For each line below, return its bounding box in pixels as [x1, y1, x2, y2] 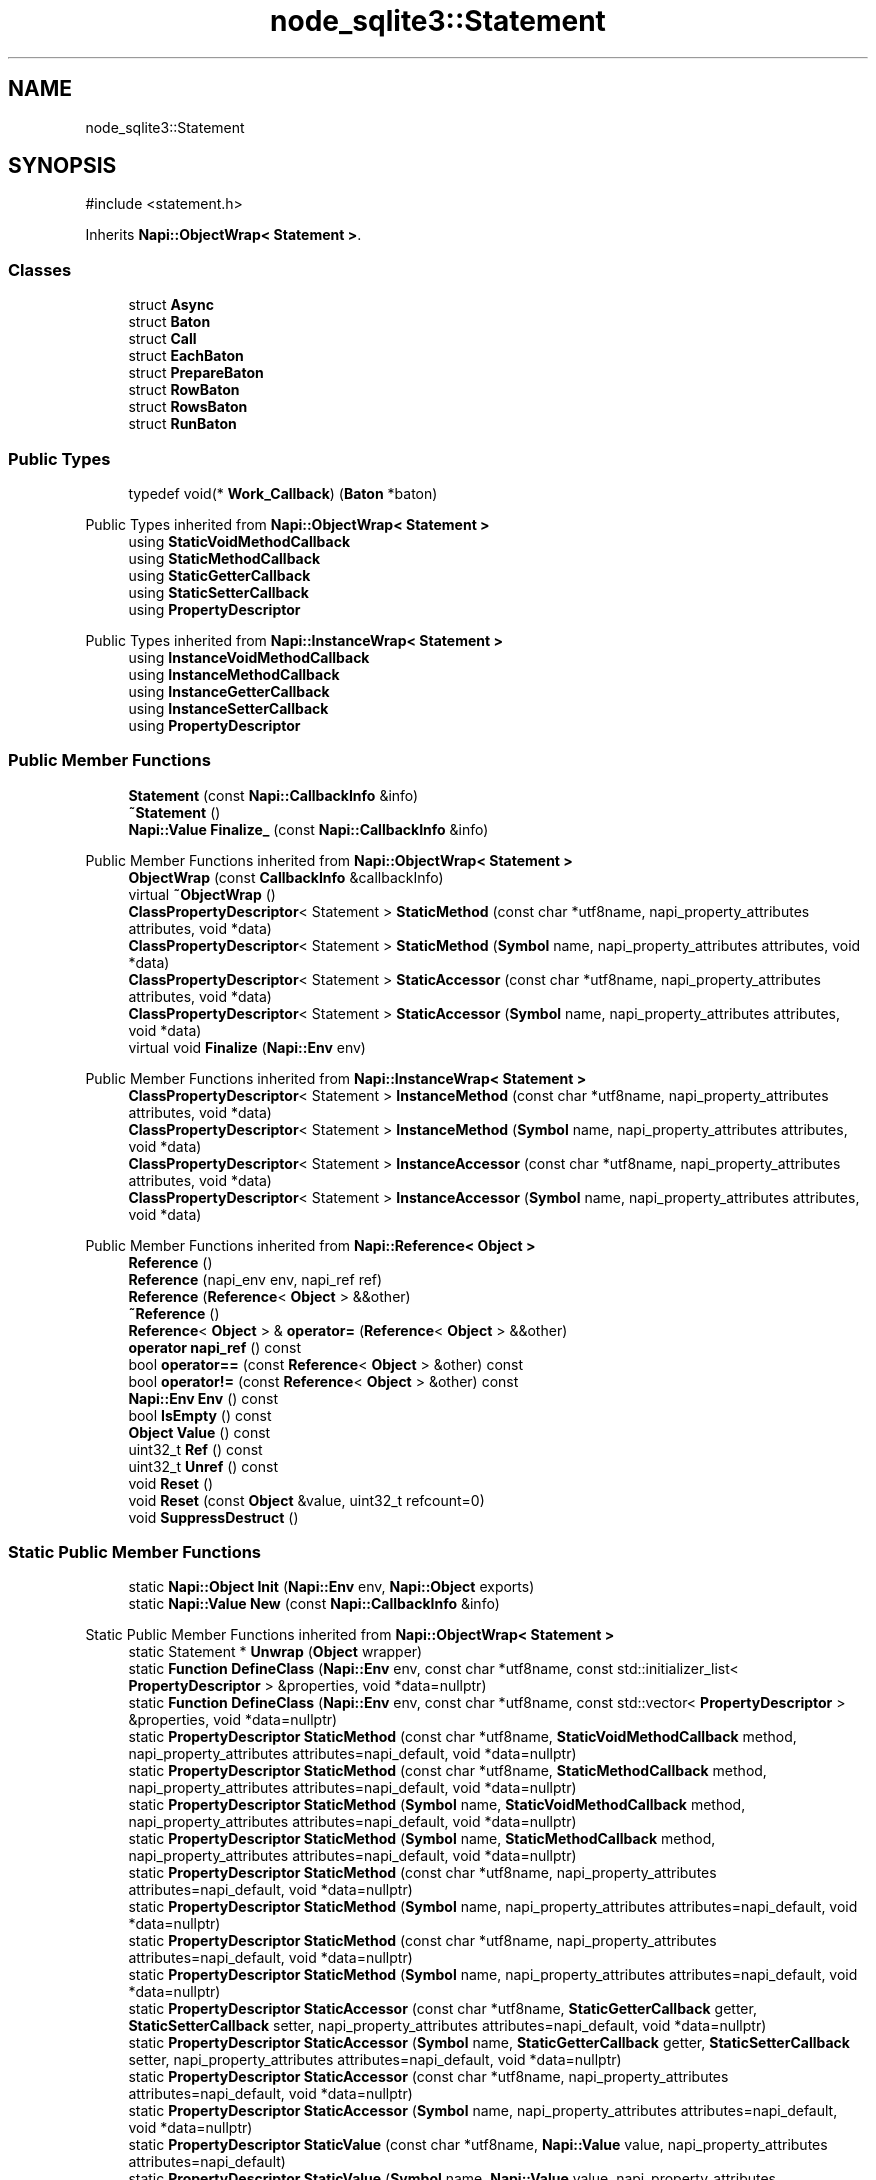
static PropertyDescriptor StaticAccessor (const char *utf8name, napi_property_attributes [128, 2068, 729, 2086]
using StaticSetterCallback [128, 583, 309, 601]
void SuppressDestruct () [128, 1508, 299, 1526]
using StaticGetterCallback [128, 566, 311, 584]
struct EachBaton [128, 347, 244, 365]
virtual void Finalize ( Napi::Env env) [128, 1038, 366, 1056]
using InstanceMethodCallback [128, 665, 340, 683]
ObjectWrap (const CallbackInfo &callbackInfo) [128, 868, 444, 886]
